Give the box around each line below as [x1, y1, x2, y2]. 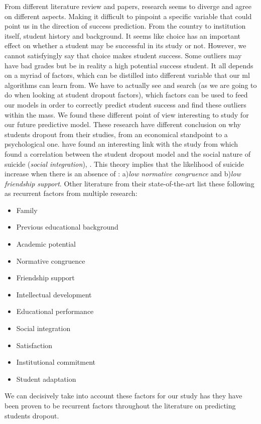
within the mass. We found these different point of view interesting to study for [5, 109, 249, 120]
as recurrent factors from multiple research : [5, 188, 138, 198]
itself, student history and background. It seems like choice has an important [5, 30, 240, 41]
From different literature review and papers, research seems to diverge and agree [5, 1, 252, 11]
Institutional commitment [16, 357, 95, 367]
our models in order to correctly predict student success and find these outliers [5, 99, 246, 110]
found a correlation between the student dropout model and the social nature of [5, 148, 250, 159]
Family [16, 204, 38, 215]
